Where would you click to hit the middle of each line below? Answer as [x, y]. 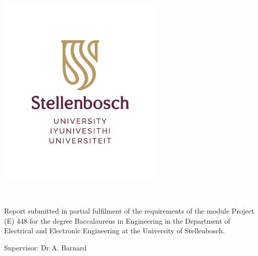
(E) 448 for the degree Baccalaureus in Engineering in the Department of [117, 220]
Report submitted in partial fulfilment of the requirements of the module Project [129, 211]
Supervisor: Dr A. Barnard [45, 247]
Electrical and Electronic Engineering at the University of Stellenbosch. [114, 231]
